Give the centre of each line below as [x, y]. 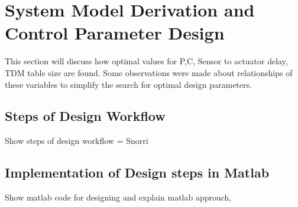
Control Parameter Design [115, 33]
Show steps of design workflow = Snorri [77, 141]
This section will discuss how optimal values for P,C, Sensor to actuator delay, [146, 61]
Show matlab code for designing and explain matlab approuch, [118, 197]
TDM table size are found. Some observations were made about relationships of [149, 72]
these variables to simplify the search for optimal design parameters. [128, 84]
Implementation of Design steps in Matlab [137, 172]
